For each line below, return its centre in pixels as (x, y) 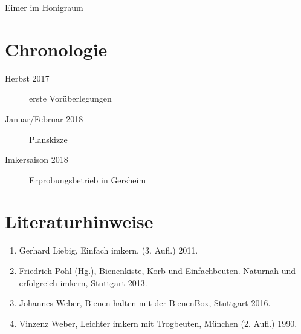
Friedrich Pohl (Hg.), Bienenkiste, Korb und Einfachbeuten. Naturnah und (157, 270)
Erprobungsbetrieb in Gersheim (88, 179)
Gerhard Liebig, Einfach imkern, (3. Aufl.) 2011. (108, 250)
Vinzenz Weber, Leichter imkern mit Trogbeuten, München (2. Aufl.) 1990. (158, 323)
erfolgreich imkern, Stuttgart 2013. (83, 282)
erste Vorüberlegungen (70, 98)
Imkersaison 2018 (37, 159)
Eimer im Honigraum (44, 7)
